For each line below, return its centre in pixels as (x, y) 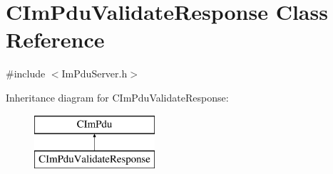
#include (26, 74)
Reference (55, 39)
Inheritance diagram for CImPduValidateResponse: (117, 97)
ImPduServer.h (94, 74)
